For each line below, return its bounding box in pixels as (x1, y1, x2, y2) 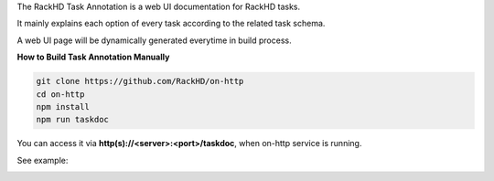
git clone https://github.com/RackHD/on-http (36, 76, 244, 87)
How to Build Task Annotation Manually (16, 51, 170, 63)
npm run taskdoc (36, 114, 110, 125)
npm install (36, 101, 91, 112)
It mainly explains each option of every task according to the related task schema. (16, 18, 326, 29)
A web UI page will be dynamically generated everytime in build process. (16, 35, 292, 46)
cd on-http (36, 89, 85, 100)
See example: (16, 154, 69, 165)
